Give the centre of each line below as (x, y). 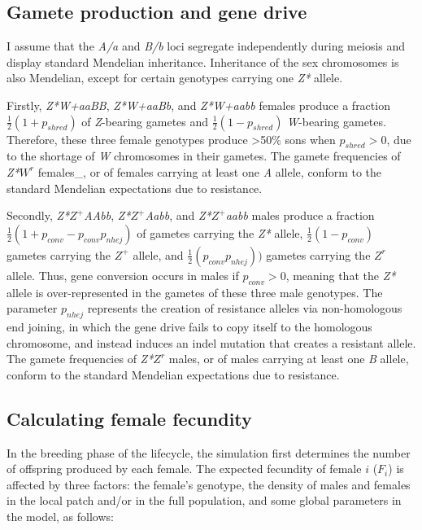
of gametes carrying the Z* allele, (220, 232)
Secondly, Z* (38, 215)
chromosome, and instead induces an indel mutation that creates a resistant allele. (211, 342)
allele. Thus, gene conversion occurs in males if (123, 275)
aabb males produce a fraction (300, 215)
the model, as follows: (60, 516)
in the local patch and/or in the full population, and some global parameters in (204, 500)
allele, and (158, 254)
